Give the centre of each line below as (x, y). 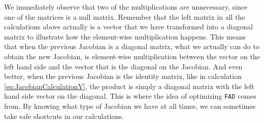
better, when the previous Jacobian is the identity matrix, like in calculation (123, 76)
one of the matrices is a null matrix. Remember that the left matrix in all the (125, 16)
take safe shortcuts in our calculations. (64, 116)
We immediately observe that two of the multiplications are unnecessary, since (126, 7)
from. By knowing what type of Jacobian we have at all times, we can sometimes (130, 106)
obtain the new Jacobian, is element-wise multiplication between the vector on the (132, 56)
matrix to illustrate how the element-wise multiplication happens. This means (125, 36)
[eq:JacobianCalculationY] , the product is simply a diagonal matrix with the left (129, 86)
